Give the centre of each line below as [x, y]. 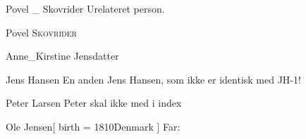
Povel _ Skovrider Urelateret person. [85, 8]
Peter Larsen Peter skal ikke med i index [94, 103]
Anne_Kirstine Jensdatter [62, 56]
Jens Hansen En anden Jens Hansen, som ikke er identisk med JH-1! [153, 79]
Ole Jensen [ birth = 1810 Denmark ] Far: [93, 126]
